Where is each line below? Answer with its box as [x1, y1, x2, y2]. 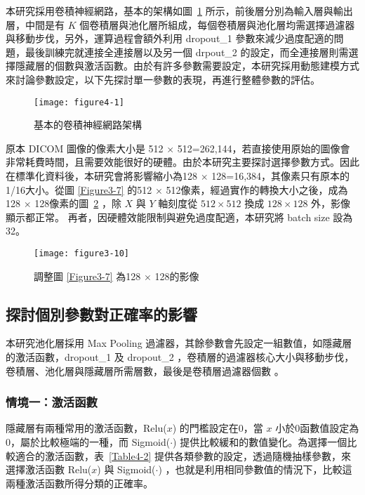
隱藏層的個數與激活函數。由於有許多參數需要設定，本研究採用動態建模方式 [15, 58, 359, 73]
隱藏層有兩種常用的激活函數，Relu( [6, 421, 167, 435]
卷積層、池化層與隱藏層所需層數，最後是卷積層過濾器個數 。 [6, 363, 284, 378]
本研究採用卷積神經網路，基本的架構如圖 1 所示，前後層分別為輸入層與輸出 [6, 4, 353, 18]
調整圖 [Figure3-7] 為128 [34, 268, 141, 283]
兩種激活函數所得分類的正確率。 [6, 475, 153, 490]
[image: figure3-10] [34, 248, 130, 258]
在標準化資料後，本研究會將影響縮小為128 [6, 169, 197, 183]
